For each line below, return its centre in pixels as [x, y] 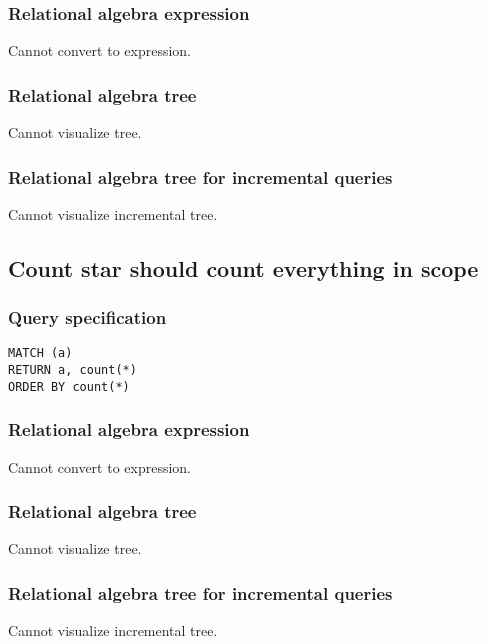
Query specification [87, 317]
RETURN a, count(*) [72, 370]
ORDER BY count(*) [69, 386]
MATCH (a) [40, 353]
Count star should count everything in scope [243, 267]
